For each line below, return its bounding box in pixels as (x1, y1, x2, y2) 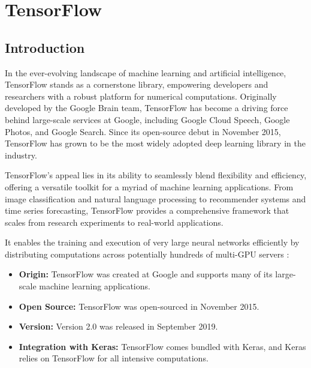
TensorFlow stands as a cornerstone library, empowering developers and (5, 78, 268, 91)
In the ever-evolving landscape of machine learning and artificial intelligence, (5, 66, 286, 79)
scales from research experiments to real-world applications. (5, 216, 224, 228)
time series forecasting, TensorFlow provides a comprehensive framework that (5, 204, 289, 217)
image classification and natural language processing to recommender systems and (5, 192, 306, 205)
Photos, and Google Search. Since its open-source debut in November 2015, (5, 125, 281, 137)
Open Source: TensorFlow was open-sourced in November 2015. (19, 300, 259, 312)
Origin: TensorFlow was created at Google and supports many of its (19, 268, 273, 280)
